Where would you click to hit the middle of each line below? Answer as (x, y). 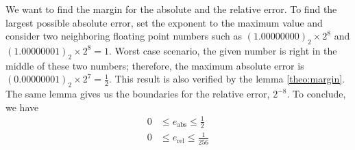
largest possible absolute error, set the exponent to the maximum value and (164, 22)
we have (22, 107)
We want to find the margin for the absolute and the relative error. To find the (171, 9)
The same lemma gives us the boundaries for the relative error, (138, 94)
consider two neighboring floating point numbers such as (124, 36)
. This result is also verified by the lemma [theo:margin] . (227, 79)
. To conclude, (316, 94)
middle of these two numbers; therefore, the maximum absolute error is (155, 65)
